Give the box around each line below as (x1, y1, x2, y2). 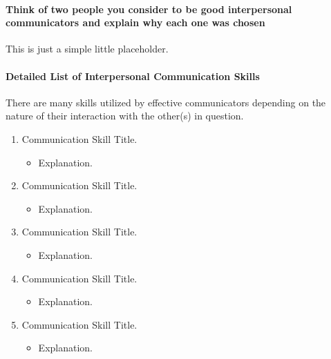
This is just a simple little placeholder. (6, 41, 169, 56)
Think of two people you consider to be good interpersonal (6, 1, 292, 16)
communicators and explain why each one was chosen (6, 15, 265, 30)
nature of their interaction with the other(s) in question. (6, 108, 244, 123)
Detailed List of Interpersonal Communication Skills (6, 68, 260, 83)
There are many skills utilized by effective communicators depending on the (6, 95, 326, 109)
